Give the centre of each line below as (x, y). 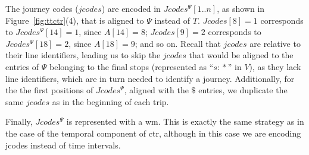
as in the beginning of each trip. (110, 101)
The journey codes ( (42, 8)
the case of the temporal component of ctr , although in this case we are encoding (153, 133)
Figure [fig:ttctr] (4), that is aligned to (75, 20)
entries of (22, 66)
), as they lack (275, 66)
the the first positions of (49, 90)
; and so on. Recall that (178, 43)
